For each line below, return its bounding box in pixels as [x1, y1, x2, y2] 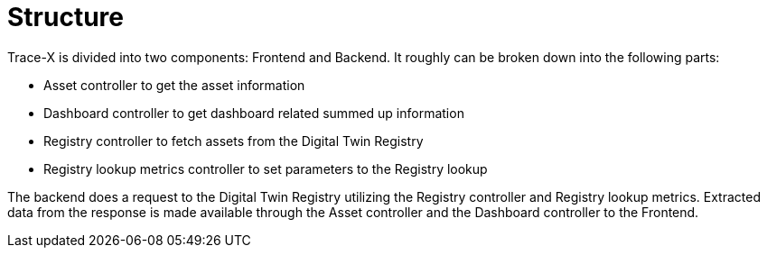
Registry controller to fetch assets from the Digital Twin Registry [43, 132, 424, 149]
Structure [7, 2, 124, 32]
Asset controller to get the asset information [43, 77, 305, 93]
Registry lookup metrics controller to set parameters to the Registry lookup [43, 160, 488, 177]
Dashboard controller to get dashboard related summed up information [43, 105, 464, 121]
